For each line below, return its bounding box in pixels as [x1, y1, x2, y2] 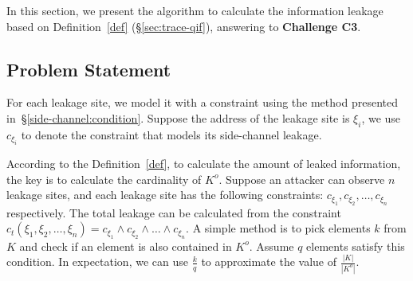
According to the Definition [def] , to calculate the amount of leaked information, [6, 155, 401, 172]
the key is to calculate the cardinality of [6, 170, 202, 187]
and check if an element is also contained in [19, 237, 232, 254]
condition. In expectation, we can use [6, 253, 188, 270]
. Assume [249, 237, 294, 254]
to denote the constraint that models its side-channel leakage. [21, 126, 322, 142]
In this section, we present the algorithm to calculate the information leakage [6, 2, 383, 18]
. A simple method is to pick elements [186, 220, 371, 236]
